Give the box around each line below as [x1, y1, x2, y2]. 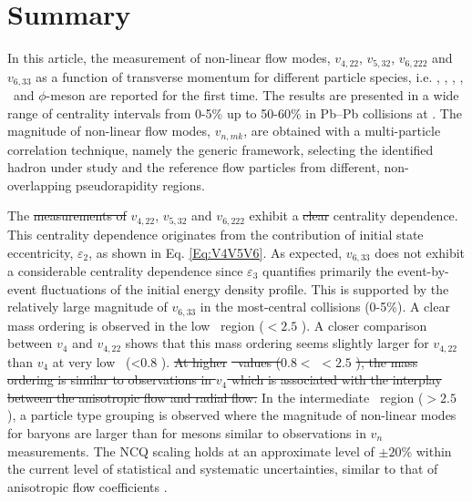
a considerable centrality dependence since [7, 261, 243, 280]
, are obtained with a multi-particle [243, 121, 441, 140]
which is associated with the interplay [231, 370, 442, 389]
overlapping [7, 175, 72, 194]
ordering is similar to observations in [7, 370, 212, 389]
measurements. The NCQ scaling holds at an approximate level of [7, 441, 375, 460]
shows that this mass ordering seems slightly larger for [125, 333, 429, 353]
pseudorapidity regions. [76, 175, 205, 194]
